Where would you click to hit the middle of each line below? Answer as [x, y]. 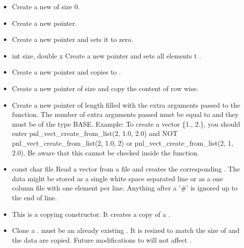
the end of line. [34, 197]
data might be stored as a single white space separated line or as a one [117, 178]
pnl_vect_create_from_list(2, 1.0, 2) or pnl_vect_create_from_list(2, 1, [122, 143]
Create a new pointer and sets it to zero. [73, 39]
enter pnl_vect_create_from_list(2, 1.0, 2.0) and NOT [95, 133]
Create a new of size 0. [46, 6]
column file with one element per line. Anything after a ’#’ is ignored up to [125, 188]
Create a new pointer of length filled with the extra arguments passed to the [126, 105]
